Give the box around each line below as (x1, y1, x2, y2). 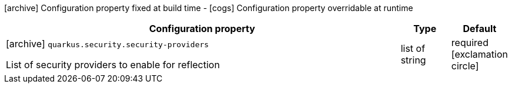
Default (463, 23, 497, 34)
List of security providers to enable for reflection (6, 59, 220, 71)
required (451, 37, 488, 48)
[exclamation (451, 48, 508, 60)
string (400, 54, 426, 66)
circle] (451, 60, 479, 72)
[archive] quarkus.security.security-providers (6, 38, 209, 50)
